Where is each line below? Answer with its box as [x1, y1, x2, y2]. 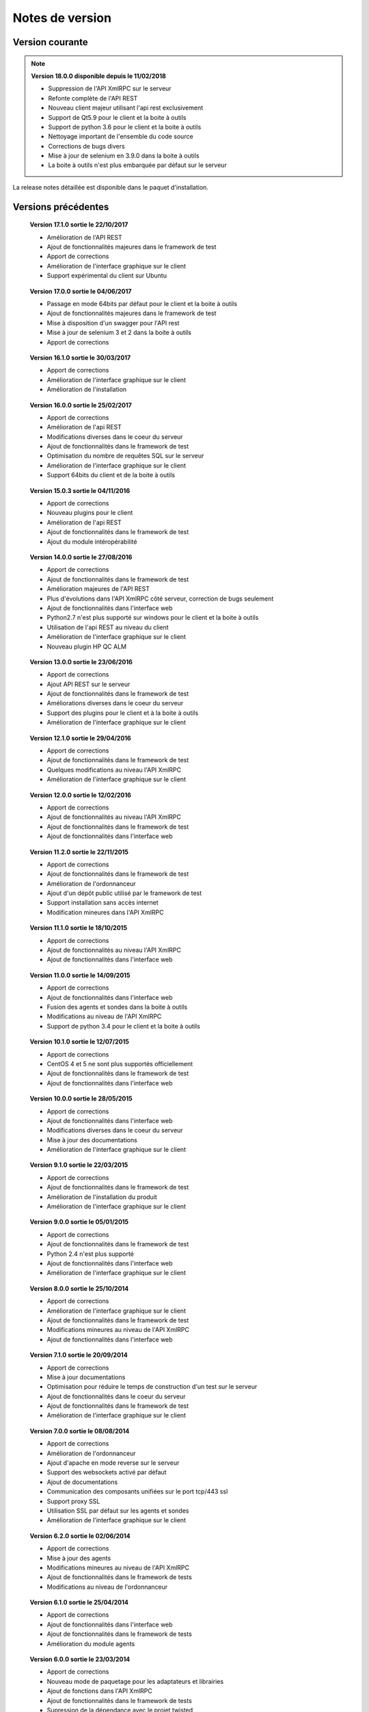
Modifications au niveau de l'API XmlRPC [46, 1012, 162, 1020]
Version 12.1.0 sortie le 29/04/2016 [29, 733, 131, 742]
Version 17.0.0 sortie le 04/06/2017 [29, 287, 132, 295]
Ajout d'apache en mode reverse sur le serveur [46, 1459, 180, 1467]
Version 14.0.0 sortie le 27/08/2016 [29, 553, 133, 561]
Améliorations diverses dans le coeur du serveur [46, 699, 184, 707]
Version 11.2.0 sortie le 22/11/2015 [29, 848, 129, 856]
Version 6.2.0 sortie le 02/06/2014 [29, 1531, 131, 1540]
